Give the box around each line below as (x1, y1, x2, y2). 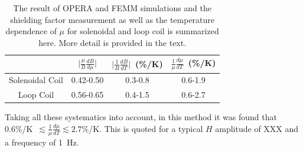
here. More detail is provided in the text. (38, 36, 187, 48)
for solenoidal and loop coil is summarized (67, 25, 219, 37)
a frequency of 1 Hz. (5, 136, 79, 148)
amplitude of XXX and (215, 122, 299, 134)
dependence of (5, 25, 57, 37)
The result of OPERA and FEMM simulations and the (13, 2, 212, 14)
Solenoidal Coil (9, 74, 63, 86)
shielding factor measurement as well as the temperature (10, 13, 215, 25)
